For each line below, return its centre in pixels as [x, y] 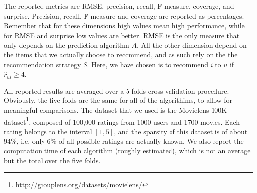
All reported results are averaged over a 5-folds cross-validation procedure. [117, 90]
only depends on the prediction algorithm [67, 45]
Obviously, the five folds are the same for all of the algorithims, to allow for [118, 100]
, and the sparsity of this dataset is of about [181, 131]
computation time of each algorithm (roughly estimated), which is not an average [127, 150]
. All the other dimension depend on [192, 45]
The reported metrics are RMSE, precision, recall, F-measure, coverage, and [119, 6]
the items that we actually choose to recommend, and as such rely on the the [121, 54]
